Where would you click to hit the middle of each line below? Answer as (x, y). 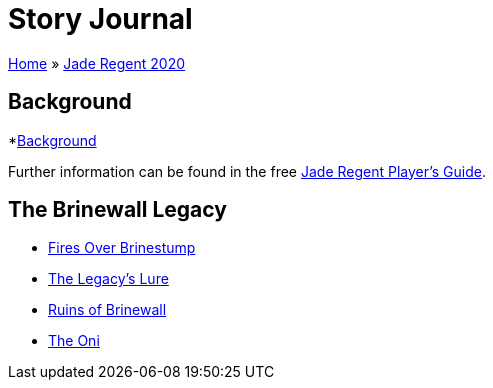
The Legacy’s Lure (108, 279)
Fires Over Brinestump (122, 248)
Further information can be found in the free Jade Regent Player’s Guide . (247, 171)
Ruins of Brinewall (107, 310)
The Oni (74, 341)
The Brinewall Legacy (117, 210)
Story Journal (100, 19)
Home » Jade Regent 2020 (97, 63)
